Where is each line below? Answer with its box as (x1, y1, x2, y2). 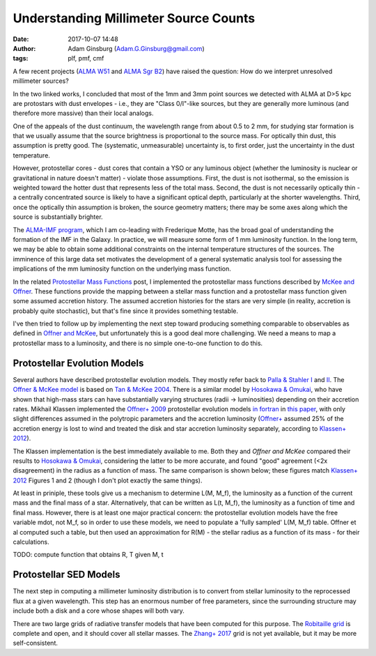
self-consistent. (13, 639, 58, 648)
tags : (13, 54, 29, 63)
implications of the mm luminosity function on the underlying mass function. (13, 265, 231, 273)
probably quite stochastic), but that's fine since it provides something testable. (13, 307, 239, 315)
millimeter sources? (13, 77, 69, 85)
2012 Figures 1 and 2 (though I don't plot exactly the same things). (13, 476, 203, 485)
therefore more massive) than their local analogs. (13, 109, 154, 118)
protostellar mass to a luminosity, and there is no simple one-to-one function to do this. (13, 339, 263, 347)
